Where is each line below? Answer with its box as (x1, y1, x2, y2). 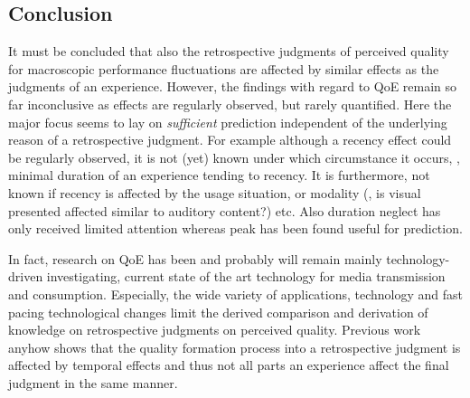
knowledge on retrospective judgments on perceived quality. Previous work (8, 320, 421, 339)
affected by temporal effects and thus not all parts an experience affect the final (8, 355, 449, 374)
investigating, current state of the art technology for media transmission (46, 267, 446, 286)
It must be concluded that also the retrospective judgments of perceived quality (8, 42, 449, 61)
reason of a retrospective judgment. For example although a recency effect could (8, 130, 452, 149)
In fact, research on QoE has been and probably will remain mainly (8, 249, 382, 268)
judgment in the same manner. (8, 373, 178, 392)
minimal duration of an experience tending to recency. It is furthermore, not (8, 166, 430, 185)
